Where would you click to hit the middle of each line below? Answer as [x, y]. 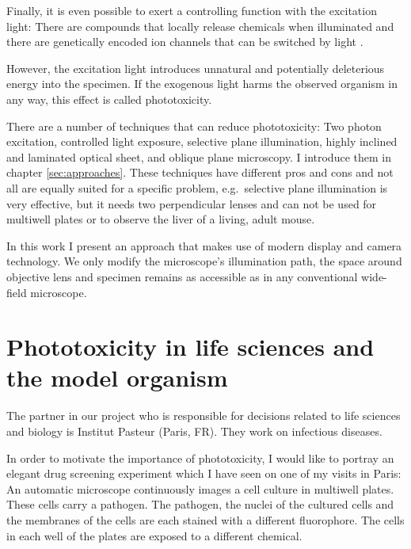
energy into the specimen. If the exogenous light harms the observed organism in [202, 84]
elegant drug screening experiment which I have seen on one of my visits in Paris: [204, 473]
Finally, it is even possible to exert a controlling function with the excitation [192, 10]
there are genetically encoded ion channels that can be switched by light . [185, 42]
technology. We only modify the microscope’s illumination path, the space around [204, 261]
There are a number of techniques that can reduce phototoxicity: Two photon [194, 126]
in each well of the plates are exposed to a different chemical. [154, 535]
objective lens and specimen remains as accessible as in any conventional [182, 276]
